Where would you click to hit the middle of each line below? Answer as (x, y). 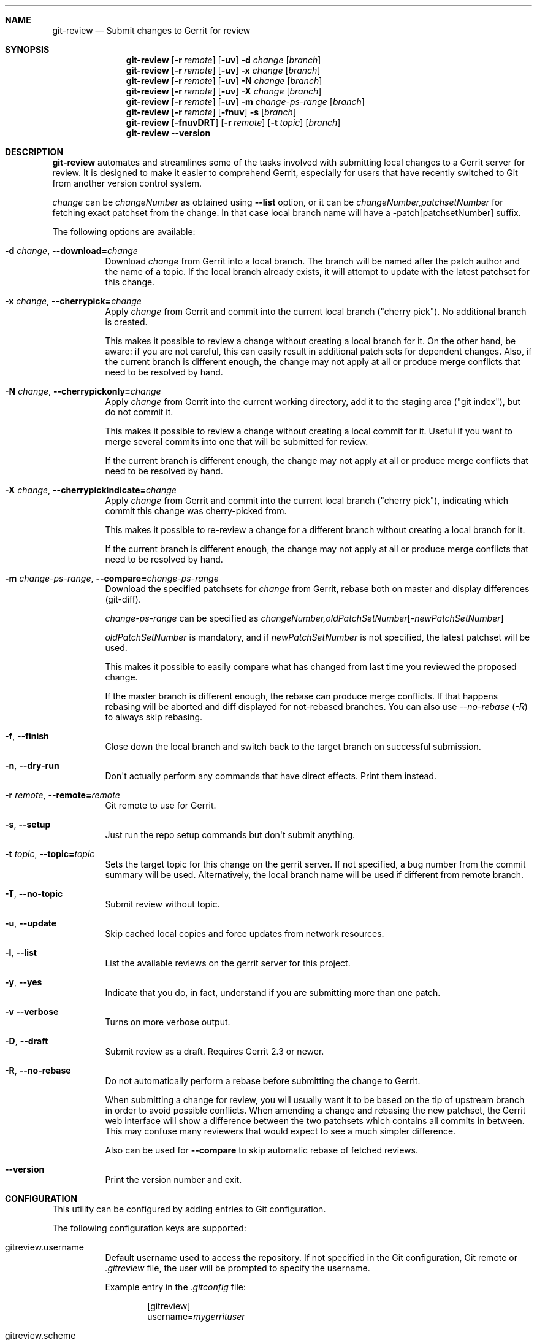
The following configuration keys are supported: (149, 1228)
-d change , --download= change (71, 251)
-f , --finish (27, 736)
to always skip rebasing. (154, 717)
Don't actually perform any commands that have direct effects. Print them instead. (271, 776)
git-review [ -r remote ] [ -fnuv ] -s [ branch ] (211, 112)
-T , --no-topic (34, 894)
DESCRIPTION (34, 152)
